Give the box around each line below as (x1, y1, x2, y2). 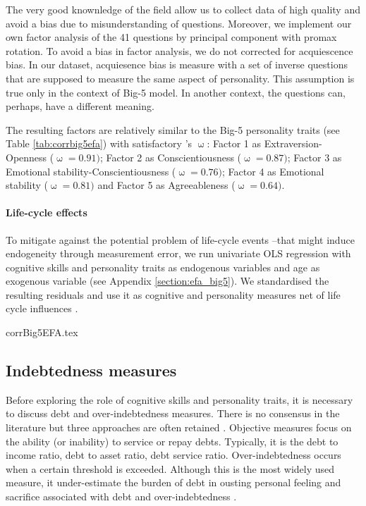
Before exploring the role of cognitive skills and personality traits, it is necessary (6, 392, 353, 407)
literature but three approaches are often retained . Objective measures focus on (6, 420, 352, 435)
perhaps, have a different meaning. (6, 99, 154, 113)
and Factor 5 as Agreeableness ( (97, 178, 236, 192)
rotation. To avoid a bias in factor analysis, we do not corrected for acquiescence (6, 43, 353, 58)
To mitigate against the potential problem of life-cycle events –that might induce (6, 232, 355, 247)
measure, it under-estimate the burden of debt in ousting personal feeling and (6, 475, 341, 490)
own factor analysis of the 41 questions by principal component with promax (6, 30, 337, 44)
